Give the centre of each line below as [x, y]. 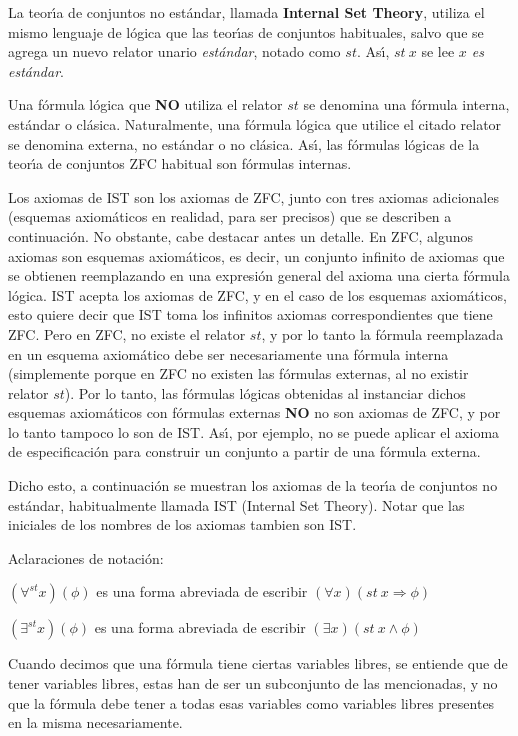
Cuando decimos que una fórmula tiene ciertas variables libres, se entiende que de [258, 663]
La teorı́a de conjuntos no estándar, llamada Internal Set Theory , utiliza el [246, 12]
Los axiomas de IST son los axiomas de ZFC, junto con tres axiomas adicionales [253, 196]
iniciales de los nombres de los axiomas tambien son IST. [182, 524]
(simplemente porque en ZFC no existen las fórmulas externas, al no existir [238, 373]
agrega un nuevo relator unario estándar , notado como [174, 51]
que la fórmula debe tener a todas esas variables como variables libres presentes [251, 702]
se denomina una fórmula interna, [406, 104]
